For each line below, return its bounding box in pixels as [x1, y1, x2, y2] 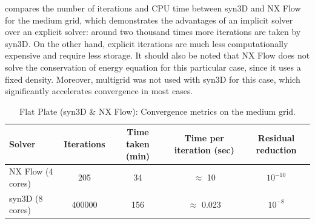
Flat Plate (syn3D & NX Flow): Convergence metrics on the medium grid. [19, 104, 296, 117]
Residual [257, 132, 295, 144]
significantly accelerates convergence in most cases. [5, 85, 193, 97]
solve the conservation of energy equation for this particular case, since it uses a [5, 60, 301, 73]
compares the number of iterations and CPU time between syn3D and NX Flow [5, 2, 301, 14]
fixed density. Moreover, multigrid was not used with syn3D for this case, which [5, 72, 300, 85]
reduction [256, 143, 297, 156]
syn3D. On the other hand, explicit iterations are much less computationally [5, 37, 288, 50]
